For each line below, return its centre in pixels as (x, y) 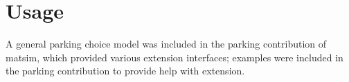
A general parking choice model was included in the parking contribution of (166, 44)
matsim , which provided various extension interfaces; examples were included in (174, 57)
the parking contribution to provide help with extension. (125, 71)
